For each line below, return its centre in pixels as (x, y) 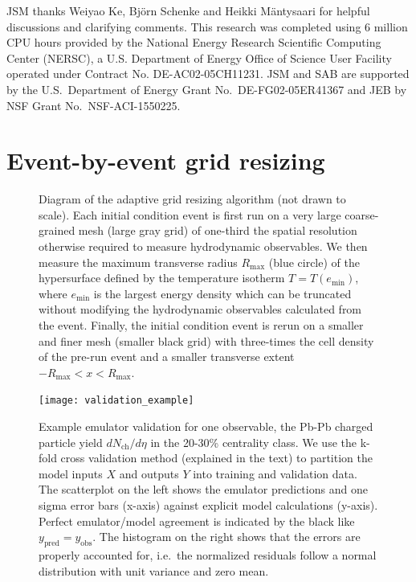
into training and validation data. (275, 473)
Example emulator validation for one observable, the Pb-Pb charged (206, 426)
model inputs (71, 473)
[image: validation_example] (116, 401)
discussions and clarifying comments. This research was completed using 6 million (207, 26)
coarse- (362, 214)
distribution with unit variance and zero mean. (154, 570)
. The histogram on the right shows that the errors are (226, 537)
